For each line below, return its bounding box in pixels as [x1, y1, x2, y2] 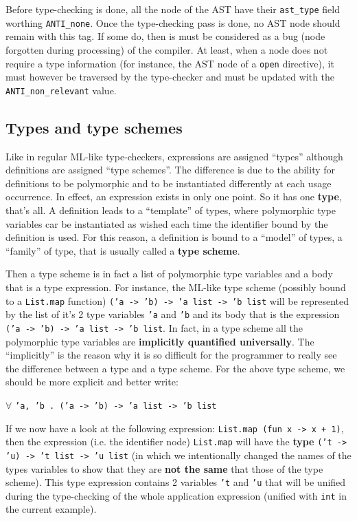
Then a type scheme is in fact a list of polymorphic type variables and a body [5, 266, 333, 281]
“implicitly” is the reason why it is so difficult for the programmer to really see [5, 348, 337, 362]
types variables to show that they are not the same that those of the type [5, 461, 323, 476]
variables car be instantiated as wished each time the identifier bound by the [5, 216, 328, 231]
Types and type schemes [5, 116, 183, 138]
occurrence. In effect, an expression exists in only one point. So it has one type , [5, 189, 342, 204]
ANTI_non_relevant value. [5, 83, 117, 97]
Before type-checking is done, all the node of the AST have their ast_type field [5, 2, 340, 16]
